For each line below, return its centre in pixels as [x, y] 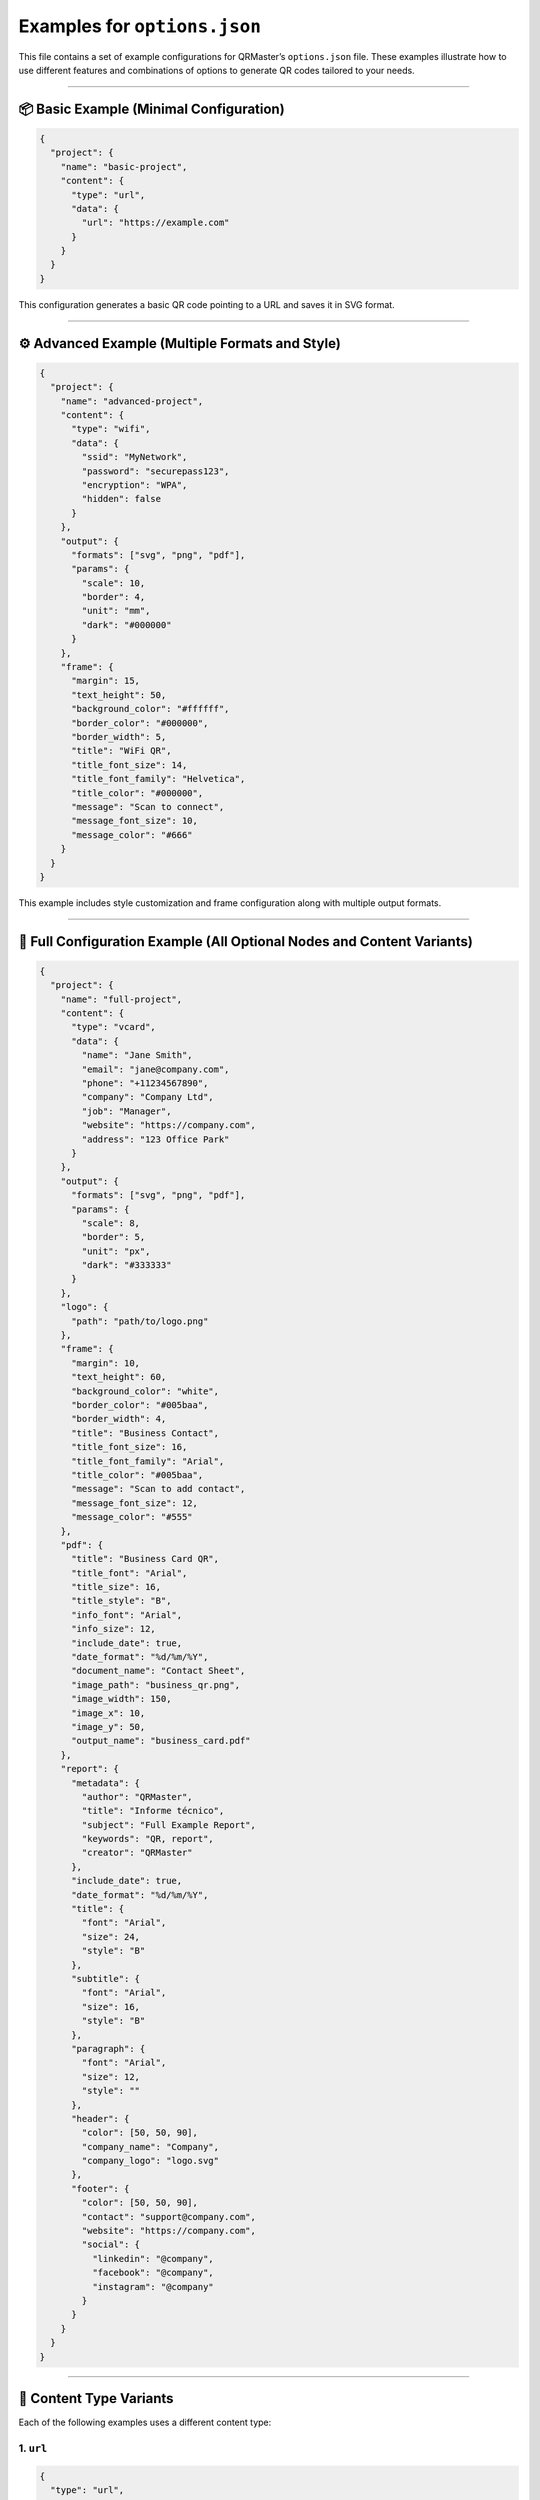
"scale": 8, [110, 1223]
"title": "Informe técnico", [153, 1811]
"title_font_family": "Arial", [148, 1461]
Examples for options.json [140, 26]
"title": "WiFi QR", [121, 751]
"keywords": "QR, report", [147, 1839]
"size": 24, [110, 1936]
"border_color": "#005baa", [140, 1404]
